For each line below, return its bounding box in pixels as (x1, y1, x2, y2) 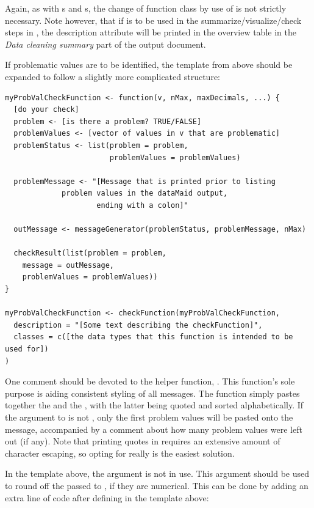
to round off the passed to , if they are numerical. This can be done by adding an (5, 479, 309, 491)
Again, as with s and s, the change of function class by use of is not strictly (5, 2, 287, 14)
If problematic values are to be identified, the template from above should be (5, 58, 293, 71)
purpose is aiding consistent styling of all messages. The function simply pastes (5, 386, 300, 399)
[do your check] (13, 105, 79, 114)
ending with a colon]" (96, 201, 188, 210)
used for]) (5, 345, 49, 354)
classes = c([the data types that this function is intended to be (13, 333, 293, 342)
